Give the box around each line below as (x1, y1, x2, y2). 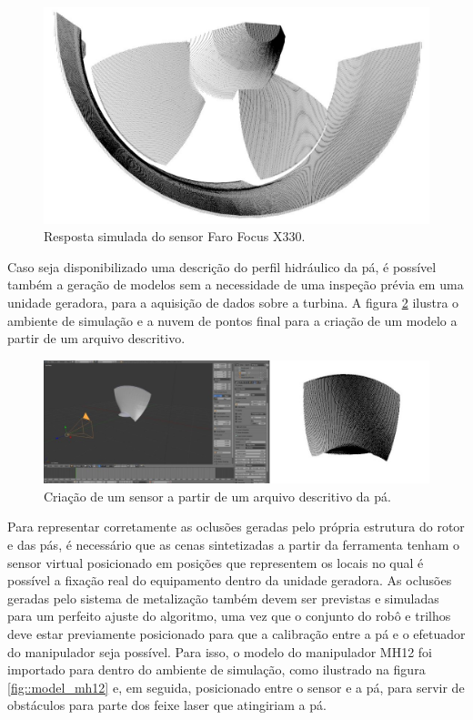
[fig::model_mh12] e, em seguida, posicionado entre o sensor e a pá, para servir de (7, 677, 465, 696)
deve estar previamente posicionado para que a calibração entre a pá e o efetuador (7, 624, 466, 643)
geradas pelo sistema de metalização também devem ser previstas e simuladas (7, 588, 439, 607)
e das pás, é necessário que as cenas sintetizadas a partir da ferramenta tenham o (7, 535, 459, 553)
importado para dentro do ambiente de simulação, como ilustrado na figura (7, 660, 426, 679)
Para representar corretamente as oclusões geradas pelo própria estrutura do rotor (7, 517, 465, 536)
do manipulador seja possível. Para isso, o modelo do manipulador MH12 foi (7, 642, 433, 661)
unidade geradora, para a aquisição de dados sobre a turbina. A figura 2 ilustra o (7, 293, 459, 312)
